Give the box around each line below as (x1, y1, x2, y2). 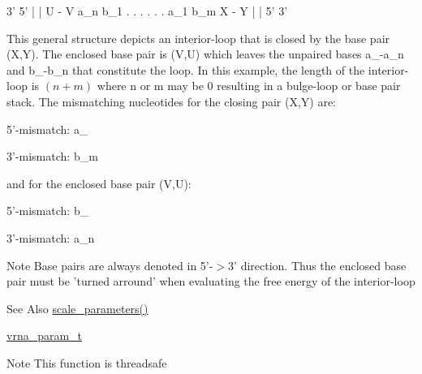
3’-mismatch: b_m (6, 148, 98, 165)
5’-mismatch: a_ (6, 120, 88, 137)
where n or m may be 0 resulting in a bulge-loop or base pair (97, 77, 401, 94)
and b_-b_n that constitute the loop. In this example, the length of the (6, 61, 365, 78)
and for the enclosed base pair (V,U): (6, 174, 192, 191)
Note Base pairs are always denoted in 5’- (6, 256, 213, 273)
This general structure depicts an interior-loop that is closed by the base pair (6, 29, 390, 46)
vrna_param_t (6, 327, 83, 344)
